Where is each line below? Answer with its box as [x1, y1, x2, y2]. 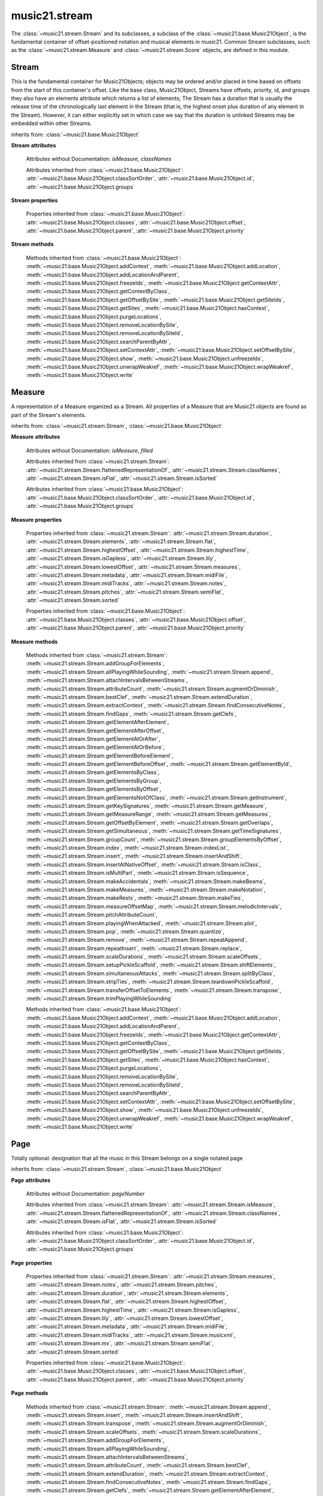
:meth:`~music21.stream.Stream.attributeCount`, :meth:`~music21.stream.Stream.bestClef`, [26, 1462, 251, 1469]
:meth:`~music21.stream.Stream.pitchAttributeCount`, [26, 911, 158, 919]
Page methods [11, 1389, 48, 1397]
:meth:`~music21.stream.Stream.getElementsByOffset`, [26, 786, 161, 793]
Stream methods [11, 241, 54, 248]
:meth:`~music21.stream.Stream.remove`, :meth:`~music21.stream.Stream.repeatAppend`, [26, 936, 248, 944]
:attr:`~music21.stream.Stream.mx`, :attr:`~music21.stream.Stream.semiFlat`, [26, 1340, 214, 1347]
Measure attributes [11, 433, 60, 440]
